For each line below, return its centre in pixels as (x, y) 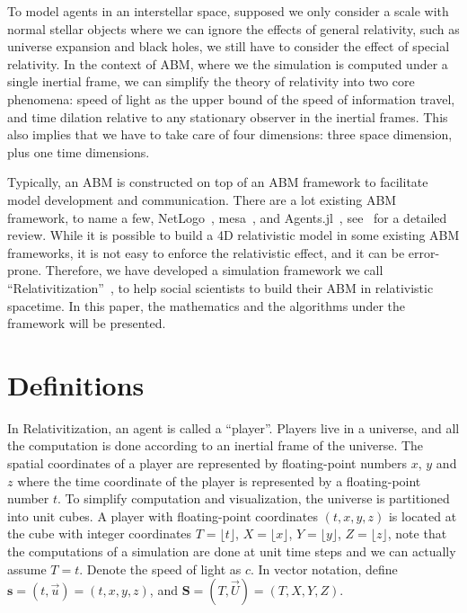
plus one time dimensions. (79, 151)
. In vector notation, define (324, 569)
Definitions (76, 384)
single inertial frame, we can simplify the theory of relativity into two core (211, 81)
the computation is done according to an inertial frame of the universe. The (216, 445)
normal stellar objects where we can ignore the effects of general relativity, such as (233, 28)
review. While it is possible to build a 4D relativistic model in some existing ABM (233, 235)
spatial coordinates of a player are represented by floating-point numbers (207, 463)
